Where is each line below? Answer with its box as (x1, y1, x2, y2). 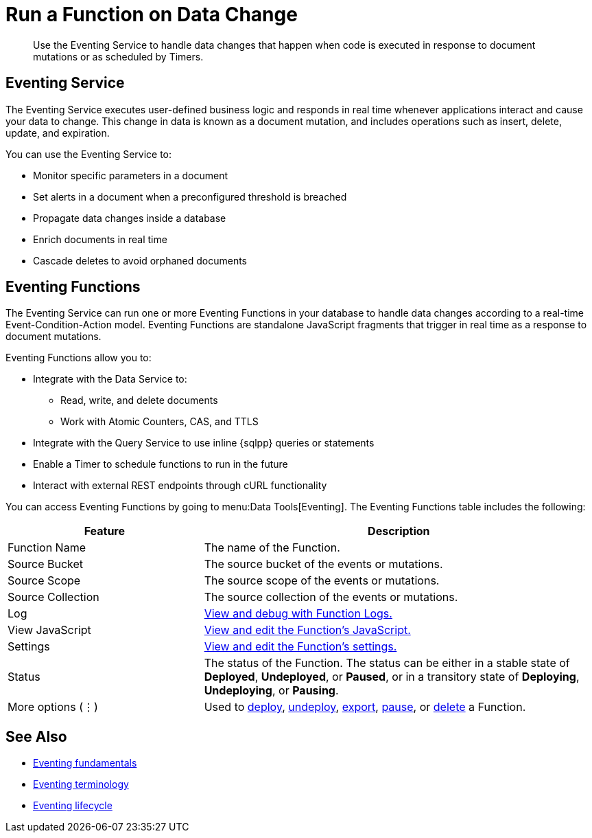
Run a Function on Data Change (5, 3, 298, 26)
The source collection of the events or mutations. (204, 590, 458, 604)
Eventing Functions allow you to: (5, 352, 152, 364)
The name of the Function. (204, 541, 340, 555)
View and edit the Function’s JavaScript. (204, 623, 411, 637)
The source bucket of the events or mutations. (204, 557, 443, 571)
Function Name (8, 541, 86, 555)
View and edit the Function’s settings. (204, 639, 397, 654)
